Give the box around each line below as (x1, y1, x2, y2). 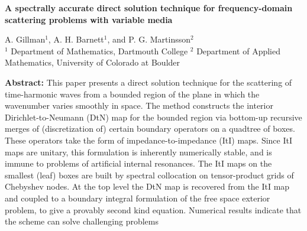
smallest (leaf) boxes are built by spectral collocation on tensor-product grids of (5, 168, 294, 181)
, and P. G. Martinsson (107, 33, 191, 45)
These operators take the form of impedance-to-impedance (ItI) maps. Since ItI (5, 134, 293, 146)
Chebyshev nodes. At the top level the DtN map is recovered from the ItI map (5, 180, 290, 193)
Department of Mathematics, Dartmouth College (11, 44, 188, 57)
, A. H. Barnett (48, 33, 104, 45)
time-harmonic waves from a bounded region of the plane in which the (5, 87, 260, 100)
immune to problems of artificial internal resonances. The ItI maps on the (5, 157, 272, 170)
